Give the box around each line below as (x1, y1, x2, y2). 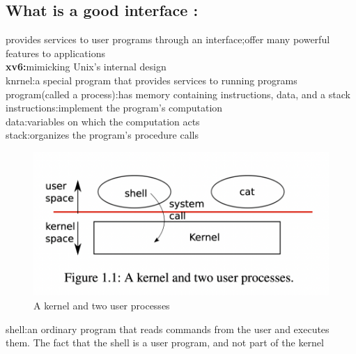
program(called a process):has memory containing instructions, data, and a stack (6, 86, 350, 101)
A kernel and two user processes (33, 298, 170, 312)
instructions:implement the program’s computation (6, 100, 223, 115)
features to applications (6, 45, 105, 60)
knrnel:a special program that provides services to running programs (6, 72, 297, 87)
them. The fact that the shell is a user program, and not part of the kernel (6, 335, 324, 350)
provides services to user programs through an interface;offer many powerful (6, 32, 330, 47)
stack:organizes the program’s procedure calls (6, 128, 199, 142)
